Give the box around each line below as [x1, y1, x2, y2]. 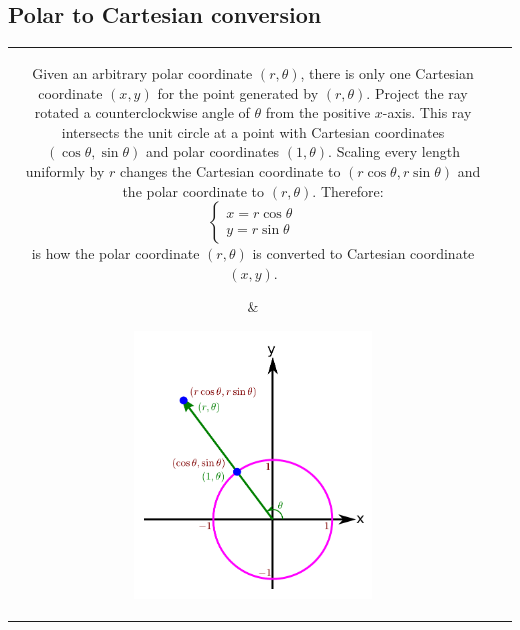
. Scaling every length [328, 141, 460, 162]
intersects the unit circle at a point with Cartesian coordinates [61, 121, 445, 142]
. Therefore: [312, 180, 384, 201]
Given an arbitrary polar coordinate [32, 62, 253, 83]
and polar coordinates [145, 141, 280, 162]
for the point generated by [157, 82, 319, 103]
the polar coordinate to [122, 180, 265, 201]
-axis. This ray [382, 102, 472, 123]
